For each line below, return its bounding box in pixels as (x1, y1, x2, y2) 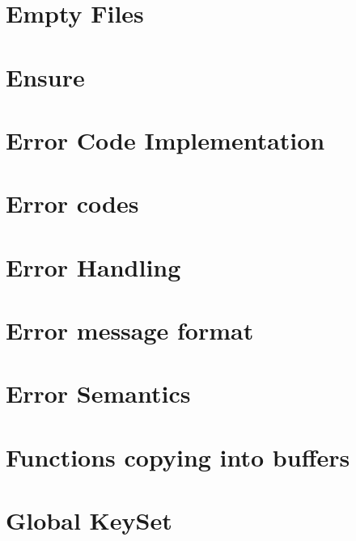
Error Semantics (6, 377, 191, 410)
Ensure (6, 60, 85, 93)
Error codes (6, 187, 139, 220)
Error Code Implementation (6, 123, 325, 156)
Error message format (6, 314, 254, 347)
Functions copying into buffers (6, 440, 350, 473)
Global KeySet (6, 504, 172, 537)
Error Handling (6, 250, 181, 283)
